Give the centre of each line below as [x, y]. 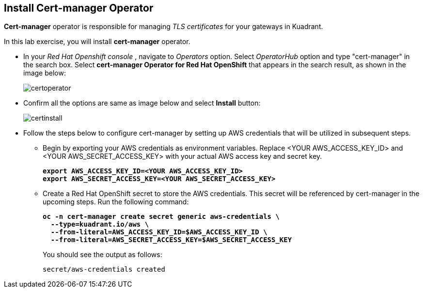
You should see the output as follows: [102, 255]
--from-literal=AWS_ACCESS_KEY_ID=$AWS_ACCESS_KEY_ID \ [159, 232]
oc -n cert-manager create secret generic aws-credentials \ [161, 217]
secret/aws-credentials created [104, 269]
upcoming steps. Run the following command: [116, 202]
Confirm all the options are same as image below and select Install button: [142, 103]
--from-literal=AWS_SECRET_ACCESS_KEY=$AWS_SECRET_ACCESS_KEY [171, 240]
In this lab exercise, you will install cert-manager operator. [97, 42]
